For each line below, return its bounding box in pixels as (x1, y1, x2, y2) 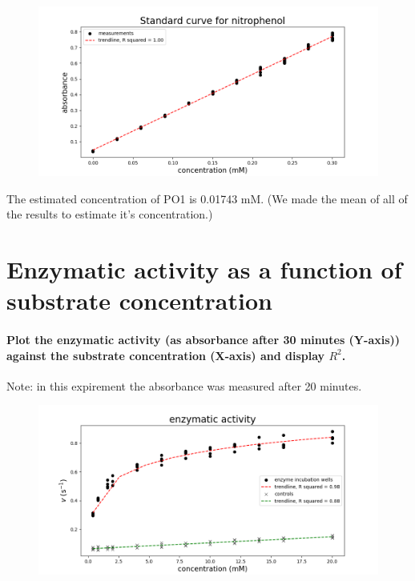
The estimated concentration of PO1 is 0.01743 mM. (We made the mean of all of (6, 190, 408, 206)
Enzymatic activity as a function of (6, 252, 402, 285)
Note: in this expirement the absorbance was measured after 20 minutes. (6, 377, 362, 394)
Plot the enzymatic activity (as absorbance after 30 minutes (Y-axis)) (6, 331, 401, 347)
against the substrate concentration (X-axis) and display (6, 347, 325, 363)
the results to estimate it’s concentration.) (6, 206, 213, 222)
